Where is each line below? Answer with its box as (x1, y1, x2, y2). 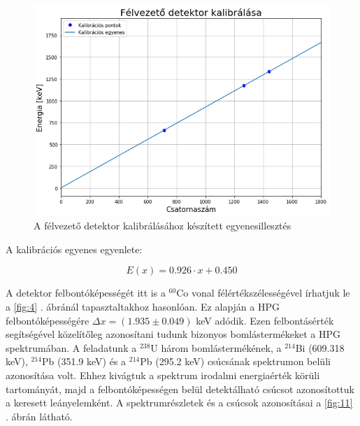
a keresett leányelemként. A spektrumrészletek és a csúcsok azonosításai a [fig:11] (6, 395, 353, 410)
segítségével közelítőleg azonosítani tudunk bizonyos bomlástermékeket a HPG (6, 327, 341, 341)
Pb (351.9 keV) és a (42, 354, 127, 369)
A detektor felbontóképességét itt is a (6, 285, 166, 300)
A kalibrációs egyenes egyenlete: (6, 241, 143, 256)
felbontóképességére (6, 313, 89, 327)
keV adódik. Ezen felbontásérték (196, 313, 334, 327)
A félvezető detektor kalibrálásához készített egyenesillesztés (34, 218, 291, 233)
